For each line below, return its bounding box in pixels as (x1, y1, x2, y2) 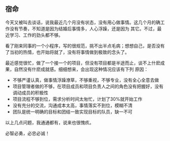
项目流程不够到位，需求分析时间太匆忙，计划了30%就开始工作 (12, 96, 143, 102)
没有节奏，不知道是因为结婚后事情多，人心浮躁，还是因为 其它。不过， (9, 25, 157, 31)
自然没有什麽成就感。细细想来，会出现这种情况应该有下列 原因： (14, 66, 148, 72)
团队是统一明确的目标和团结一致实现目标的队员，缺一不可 (12, 109, 133, 115)
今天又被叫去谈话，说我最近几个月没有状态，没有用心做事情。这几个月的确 (5, 19, 160, 25)
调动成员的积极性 (12, 89, 49, 95)
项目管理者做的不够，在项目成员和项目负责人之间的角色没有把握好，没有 (12, 83, 163, 89)
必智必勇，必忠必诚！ (5, 130, 50, 136)
